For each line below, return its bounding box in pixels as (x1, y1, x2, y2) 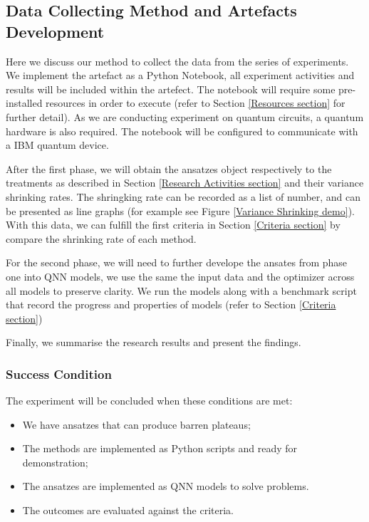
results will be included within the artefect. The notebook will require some (6, 81, 336, 96)
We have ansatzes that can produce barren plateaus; (22, 417, 251, 432)
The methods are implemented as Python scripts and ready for (22, 441, 298, 456)
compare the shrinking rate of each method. (6, 231, 197, 246)
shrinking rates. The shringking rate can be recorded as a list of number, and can (6, 189, 361, 204)
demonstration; (22, 454, 88, 469)
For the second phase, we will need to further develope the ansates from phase (6, 255, 348, 270)
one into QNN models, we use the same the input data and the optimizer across (6, 268, 355, 283)
